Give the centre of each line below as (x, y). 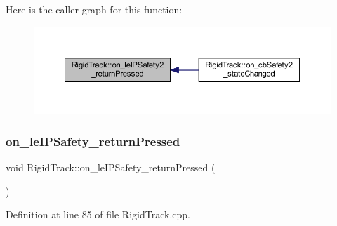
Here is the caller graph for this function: (94, 9)
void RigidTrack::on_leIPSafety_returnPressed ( (111, 167)
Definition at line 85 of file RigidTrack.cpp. (98, 214)
